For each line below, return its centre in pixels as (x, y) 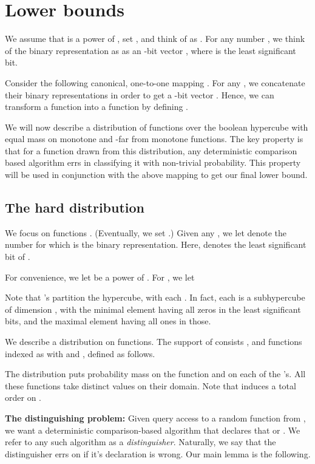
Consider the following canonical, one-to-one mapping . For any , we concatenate (155, 82)
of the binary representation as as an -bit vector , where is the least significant (151, 50)
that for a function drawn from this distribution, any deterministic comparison (151, 150)
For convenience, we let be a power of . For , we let (100, 277)
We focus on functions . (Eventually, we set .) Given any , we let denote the (146, 232)
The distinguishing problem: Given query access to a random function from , (155, 418)
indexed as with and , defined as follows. (80, 353)
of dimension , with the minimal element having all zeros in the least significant (153, 309)
